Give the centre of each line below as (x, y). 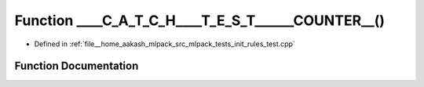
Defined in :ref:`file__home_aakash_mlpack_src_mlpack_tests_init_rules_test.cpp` (165, 44)
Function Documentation (77, 66)
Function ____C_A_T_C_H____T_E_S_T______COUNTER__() (199, 20)
